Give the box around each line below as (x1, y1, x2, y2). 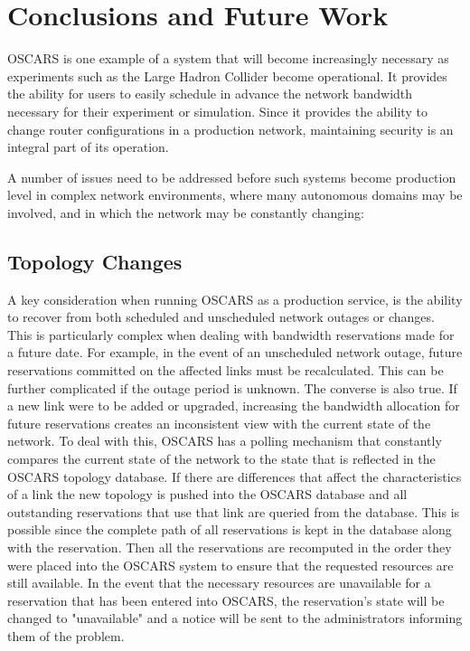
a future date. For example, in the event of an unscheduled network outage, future (7, 343, 463, 362)
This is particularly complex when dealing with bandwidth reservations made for (7, 325, 455, 344)
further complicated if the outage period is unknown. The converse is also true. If (7, 378, 457, 397)
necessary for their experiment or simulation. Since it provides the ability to (7, 101, 428, 120)
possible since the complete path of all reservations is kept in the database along (7, 520, 452, 539)
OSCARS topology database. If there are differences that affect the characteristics (7, 467, 462, 486)
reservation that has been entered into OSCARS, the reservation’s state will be (7, 590, 445, 609)
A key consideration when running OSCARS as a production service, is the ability (7, 289, 463, 308)
